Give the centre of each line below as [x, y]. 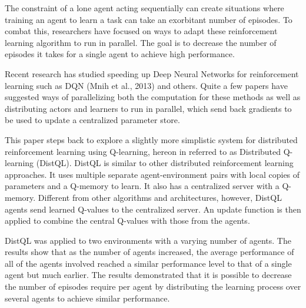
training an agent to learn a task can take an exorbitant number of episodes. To [149, 19]
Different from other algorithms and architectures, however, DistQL [160, 197]
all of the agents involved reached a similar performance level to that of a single [148, 263]
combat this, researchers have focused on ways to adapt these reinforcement [141, 31]
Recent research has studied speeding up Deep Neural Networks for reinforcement [152, 73]
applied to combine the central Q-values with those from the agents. [127, 221]
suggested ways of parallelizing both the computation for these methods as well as [153, 97]
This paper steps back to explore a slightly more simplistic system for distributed [151, 139]
